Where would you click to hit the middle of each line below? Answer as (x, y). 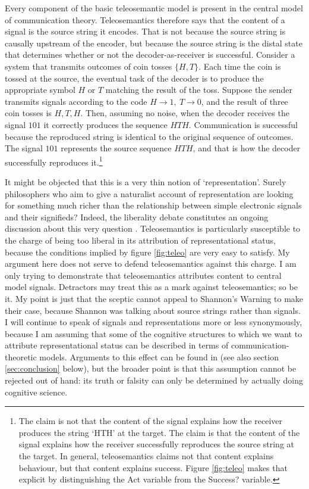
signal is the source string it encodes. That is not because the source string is (145, 31)
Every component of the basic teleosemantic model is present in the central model (154, 8)
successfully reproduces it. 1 (54, 161)
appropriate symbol (40, 90)
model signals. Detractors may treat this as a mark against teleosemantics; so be (151, 287)
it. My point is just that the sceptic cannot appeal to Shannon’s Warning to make (154, 298)
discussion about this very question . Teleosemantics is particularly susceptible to (153, 228)
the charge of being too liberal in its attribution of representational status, (140, 240)
